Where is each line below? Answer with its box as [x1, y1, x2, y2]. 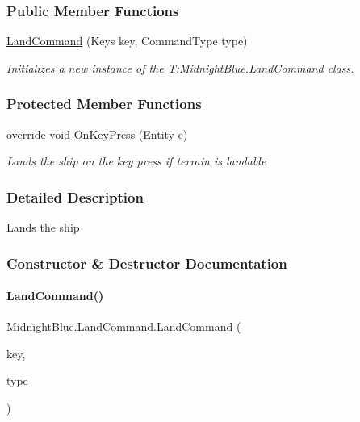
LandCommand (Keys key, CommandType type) [6, 32, 248, 49]
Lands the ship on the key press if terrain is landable [6, 153, 266, 169]
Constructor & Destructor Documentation [6, 253, 287, 273]
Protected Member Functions [6, 94, 202, 114]
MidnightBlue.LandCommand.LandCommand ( [6, 318, 241, 335]
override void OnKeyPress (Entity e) [6, 125, 188, 142]
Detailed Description [6, 186, 144, 207]
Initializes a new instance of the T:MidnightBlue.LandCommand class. [6, 59, 354, 76]
